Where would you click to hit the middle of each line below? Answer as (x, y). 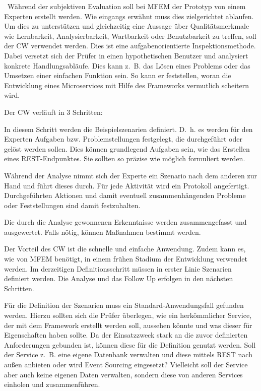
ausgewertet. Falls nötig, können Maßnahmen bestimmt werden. (103, 232)
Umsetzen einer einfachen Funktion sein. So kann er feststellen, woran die (118, 75)
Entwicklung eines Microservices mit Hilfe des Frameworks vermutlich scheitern (126, 85)
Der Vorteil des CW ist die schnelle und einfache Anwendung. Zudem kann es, (125, 249)
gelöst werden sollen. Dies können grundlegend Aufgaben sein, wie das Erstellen (127, 148)
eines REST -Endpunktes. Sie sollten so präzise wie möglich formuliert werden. (125, 158)
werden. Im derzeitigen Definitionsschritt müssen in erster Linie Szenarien (118, 268)
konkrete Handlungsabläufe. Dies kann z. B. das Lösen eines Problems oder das (127, 65)
